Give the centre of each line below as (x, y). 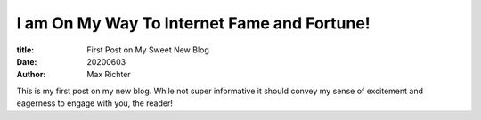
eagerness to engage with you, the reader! (94, 103)
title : (25, 50)
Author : (31, 75)
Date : (27, 61)
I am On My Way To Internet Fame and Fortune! (194, 23)
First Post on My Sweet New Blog (148, 50)
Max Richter (109, 75)
